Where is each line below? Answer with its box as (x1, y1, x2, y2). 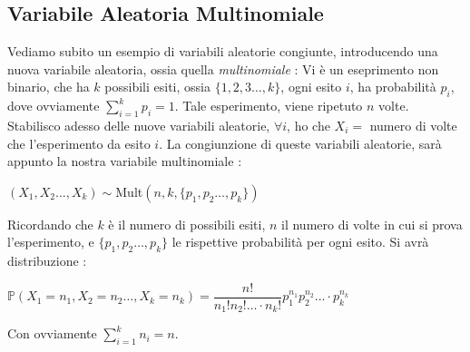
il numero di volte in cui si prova (281, 214, 463, 233)
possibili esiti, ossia (104, 77, 211, 96)
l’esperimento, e (7, 232, 94, 251)
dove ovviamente (7, 96, 100, 115)
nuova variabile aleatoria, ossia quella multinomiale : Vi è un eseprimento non (7, 59, 439, 78)
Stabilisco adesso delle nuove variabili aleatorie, (7, 115, 270, 134)
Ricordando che (7, 214, 93, 233)
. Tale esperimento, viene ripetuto (174, 96, 363, 115)
